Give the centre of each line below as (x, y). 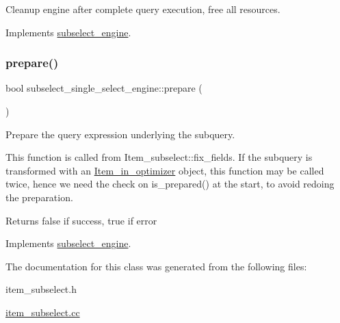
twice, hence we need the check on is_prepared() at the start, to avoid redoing (170, 184)
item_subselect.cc (43, 312)
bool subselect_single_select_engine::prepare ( (104, 88)
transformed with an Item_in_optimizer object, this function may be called (165, 170)
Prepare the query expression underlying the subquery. (120, 134)
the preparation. (39, 197)
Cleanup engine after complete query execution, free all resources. (143, 9)
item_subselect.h (41, 289)
